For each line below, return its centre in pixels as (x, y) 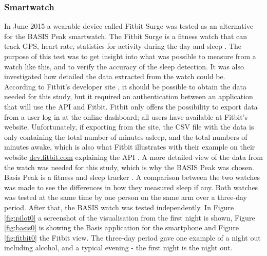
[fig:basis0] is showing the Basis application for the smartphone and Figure (121, 227)
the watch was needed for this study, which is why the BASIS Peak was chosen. (129, 167)
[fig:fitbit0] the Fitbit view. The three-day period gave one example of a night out (132, 237)
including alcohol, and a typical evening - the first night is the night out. (118, 248)
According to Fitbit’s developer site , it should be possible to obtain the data (126, 86)
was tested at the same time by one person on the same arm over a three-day (126, 197)
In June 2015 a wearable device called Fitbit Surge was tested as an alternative (129, 26)
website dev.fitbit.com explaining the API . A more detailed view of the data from (133, 157)
